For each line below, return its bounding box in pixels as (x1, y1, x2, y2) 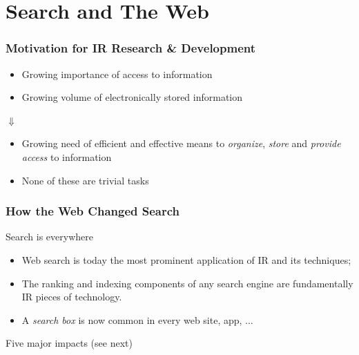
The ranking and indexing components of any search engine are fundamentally (21, 276, 353, 290)
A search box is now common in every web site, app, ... (21, 312, 253, 327)
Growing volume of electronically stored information (21, 90, 243, 104)
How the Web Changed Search (6, 202, 179, 220)
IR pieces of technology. (21, 289, 122, 304)
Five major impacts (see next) (6, 336, 133, 350)
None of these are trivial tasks (21, 173, 149, 187)
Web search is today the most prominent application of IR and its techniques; (21, 252, 351, 267)
